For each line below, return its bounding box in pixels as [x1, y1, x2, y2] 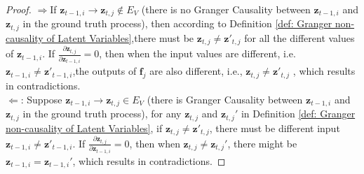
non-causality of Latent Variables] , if [6, 120, 163, 135]
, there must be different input [209, 120, 340, 135]
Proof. [6, 2, 32, 16]
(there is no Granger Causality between [141, 2, 311, 16]
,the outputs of [72, 64, 137, 78]
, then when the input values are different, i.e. [99, 46, 296, 61]
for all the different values [244, 30, 355, 45]
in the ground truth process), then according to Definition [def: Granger [22, 16, 332, 31]
